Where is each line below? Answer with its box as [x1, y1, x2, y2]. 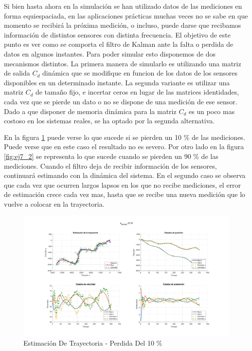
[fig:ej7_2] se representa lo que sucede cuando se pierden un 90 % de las [4, 151, 218, 161]
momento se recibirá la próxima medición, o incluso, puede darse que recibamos [4, 20, 241, 30]
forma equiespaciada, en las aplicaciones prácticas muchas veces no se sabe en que [4, 10, 248, 20]
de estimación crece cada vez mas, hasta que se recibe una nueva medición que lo [4, 189, 246, 199]
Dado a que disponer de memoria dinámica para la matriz [4, 106, 177, 116]
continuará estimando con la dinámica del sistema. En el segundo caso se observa [4, 170, 246, 180]
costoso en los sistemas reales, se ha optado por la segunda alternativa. [4, 116, 215, 126]
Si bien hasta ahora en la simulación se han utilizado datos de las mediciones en [4, 1, 242, 11]
